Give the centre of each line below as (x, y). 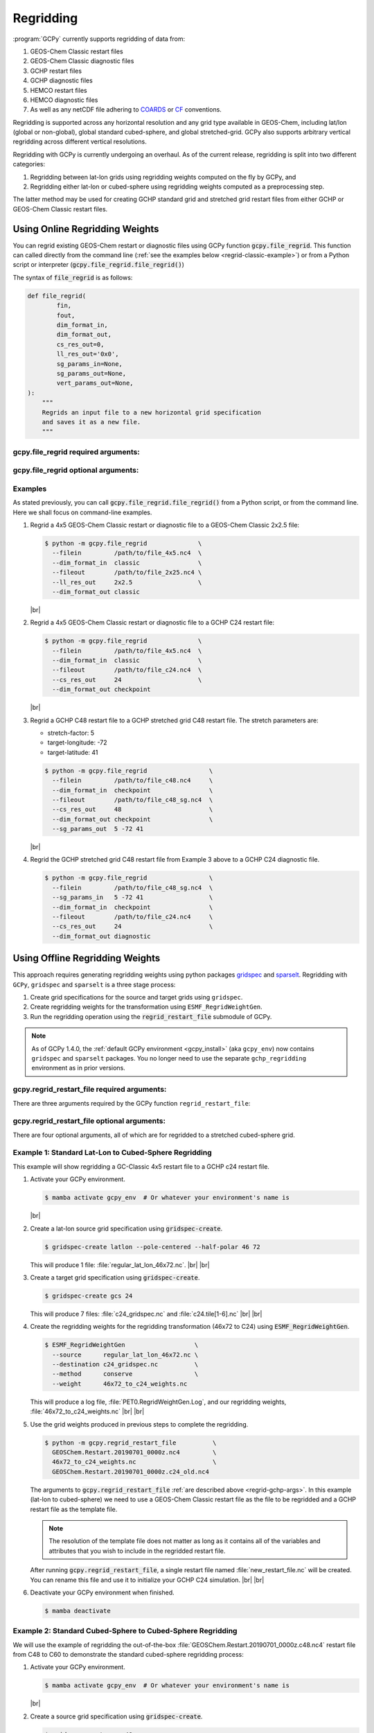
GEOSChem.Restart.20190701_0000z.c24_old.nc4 (131, 1472)
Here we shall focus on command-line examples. (82, 512)
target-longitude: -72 (77, 742)
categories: (29, 164)
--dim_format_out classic (96, 592)
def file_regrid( (57, 296)
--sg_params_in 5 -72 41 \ (133, 897)
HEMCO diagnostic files (64, 100)
